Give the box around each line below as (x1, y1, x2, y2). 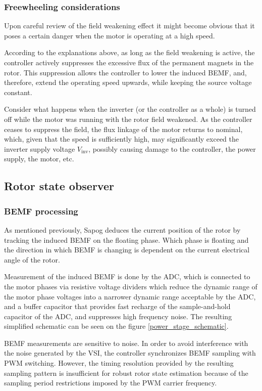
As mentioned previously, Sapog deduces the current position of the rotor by (4, 224, 241, 235)
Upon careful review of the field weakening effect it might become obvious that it (4, 20, 255, 31)
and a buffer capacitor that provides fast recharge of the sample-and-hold (4, 301, 231, 312)
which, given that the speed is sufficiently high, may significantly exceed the (4, 134, 239, 144)
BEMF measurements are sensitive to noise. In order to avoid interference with (4, 337, 248, 348)
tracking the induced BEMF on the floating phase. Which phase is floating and (4, 234, 249, 245)
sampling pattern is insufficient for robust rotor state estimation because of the (4, 367, 248, 378)
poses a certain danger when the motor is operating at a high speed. (4, 30, 215, 40)
